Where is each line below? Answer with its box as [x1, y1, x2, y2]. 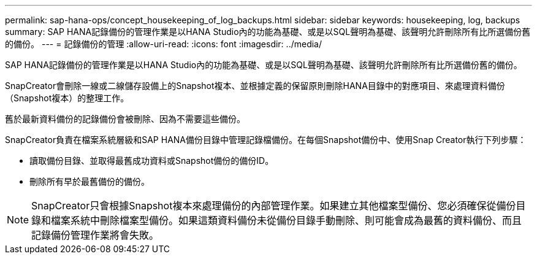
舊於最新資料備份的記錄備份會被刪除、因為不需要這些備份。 [5, 114, 245, 124]
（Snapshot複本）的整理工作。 [5, 93, 129, 103]
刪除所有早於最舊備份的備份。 [29, 176, 150, 187]
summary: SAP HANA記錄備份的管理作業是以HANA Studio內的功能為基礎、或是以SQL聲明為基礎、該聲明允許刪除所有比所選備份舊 [5, 26, 531, 37]
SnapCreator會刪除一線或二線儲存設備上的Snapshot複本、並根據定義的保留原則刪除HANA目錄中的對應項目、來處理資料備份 [5, 80, 505, 91]
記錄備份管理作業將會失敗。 [31, 229, 159, 241]
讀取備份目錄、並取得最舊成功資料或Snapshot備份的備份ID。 [29, 155, 274, 166]
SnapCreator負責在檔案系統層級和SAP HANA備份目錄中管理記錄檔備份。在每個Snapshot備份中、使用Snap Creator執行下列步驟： [5, 134, 527, 145]
